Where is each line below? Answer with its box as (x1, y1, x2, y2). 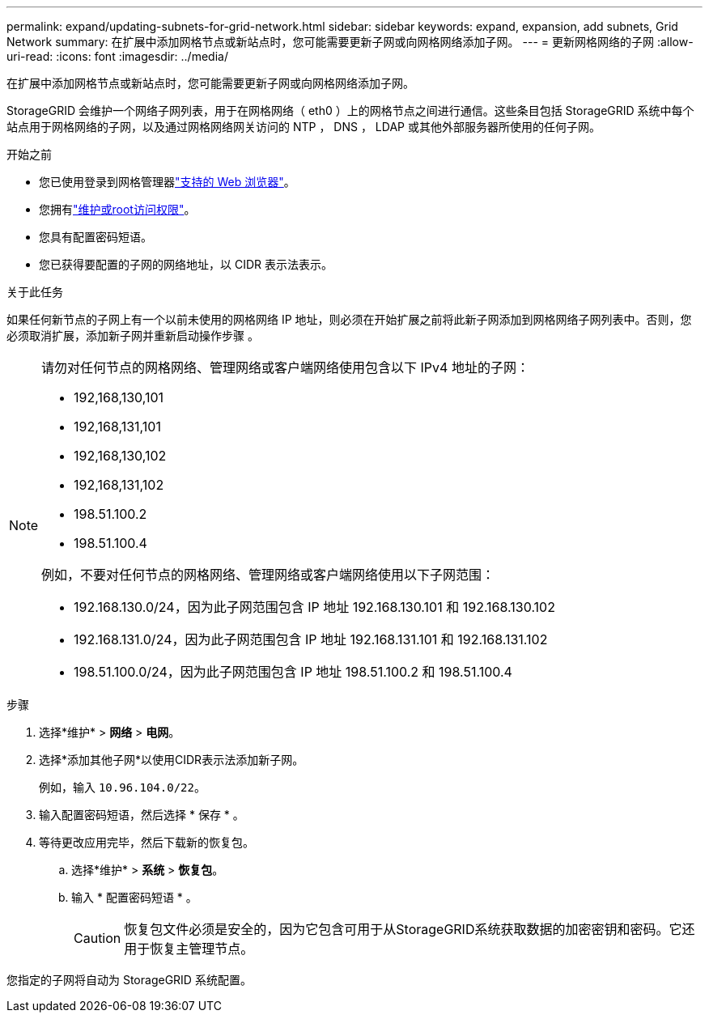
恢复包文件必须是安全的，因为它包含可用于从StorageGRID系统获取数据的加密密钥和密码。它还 (124, 921, 695, 937)
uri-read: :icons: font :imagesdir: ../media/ (6, 49, 228, 63)
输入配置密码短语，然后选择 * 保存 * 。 (39, 808, 244, 822)
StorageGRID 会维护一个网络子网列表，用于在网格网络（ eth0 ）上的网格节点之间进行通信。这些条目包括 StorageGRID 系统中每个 (6, 104, 694, 117)
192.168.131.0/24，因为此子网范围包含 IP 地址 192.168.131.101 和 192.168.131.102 (74, 631, 548, 647)
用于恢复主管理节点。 (124, 940, 254, 957)
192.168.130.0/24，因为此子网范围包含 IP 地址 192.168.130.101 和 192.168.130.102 (74, 599, 555, 615)
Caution (74, 930, 121, 946)
